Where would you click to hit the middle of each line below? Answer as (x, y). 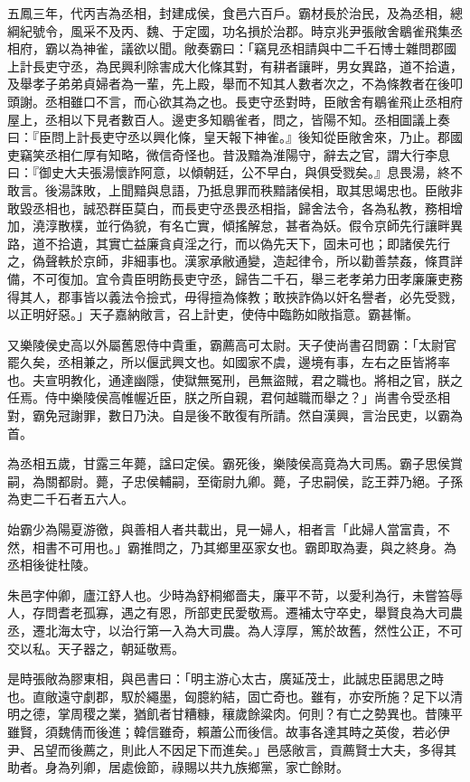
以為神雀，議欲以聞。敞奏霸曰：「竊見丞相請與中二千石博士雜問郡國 (257, 48)
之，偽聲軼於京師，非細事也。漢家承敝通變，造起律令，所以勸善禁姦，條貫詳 (235, 261)
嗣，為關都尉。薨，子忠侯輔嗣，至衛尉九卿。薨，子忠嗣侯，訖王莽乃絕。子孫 (235, 481)
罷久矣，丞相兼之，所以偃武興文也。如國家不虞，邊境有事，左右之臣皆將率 (229, 362)
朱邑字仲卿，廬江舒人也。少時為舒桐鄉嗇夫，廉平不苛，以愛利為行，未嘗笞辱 (235, 594)
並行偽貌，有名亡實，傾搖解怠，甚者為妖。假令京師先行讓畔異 (279, 226)
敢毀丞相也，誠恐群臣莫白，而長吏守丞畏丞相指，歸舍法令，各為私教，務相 (229, 207)
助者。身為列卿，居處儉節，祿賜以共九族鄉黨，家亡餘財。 (178, 767)
